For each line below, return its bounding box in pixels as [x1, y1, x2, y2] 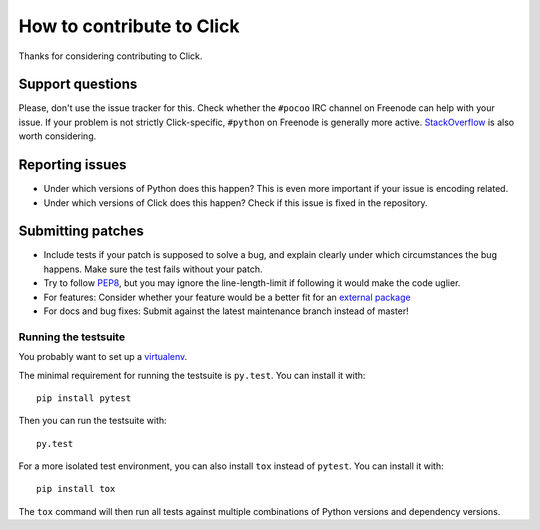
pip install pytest [36, 392, 132, 404]
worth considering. [18, 130, 97, 142]
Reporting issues [18, 156, 127, 174]
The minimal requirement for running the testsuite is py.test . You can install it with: [18, 369, 366, 381]
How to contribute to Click [18, 15, 240, 37]
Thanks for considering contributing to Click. [18, 50, 203, 62]
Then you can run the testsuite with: [18, 415, 167, 427]
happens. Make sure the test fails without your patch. [43, 263, 263, 275]
